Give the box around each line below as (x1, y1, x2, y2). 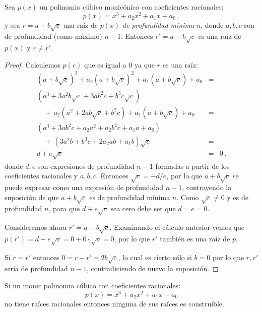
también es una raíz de (160, 233, 230, 243)
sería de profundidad (5, 263, 68, 274)
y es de (227, 192, 248, 202)
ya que (135, 59, 155, 70)
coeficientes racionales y (5, 170, 78, 181)
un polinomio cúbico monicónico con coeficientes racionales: (39, 2, 224, 12)
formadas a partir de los (155, 160, 230, 171)
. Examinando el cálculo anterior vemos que (109, 222, 245, 232)
